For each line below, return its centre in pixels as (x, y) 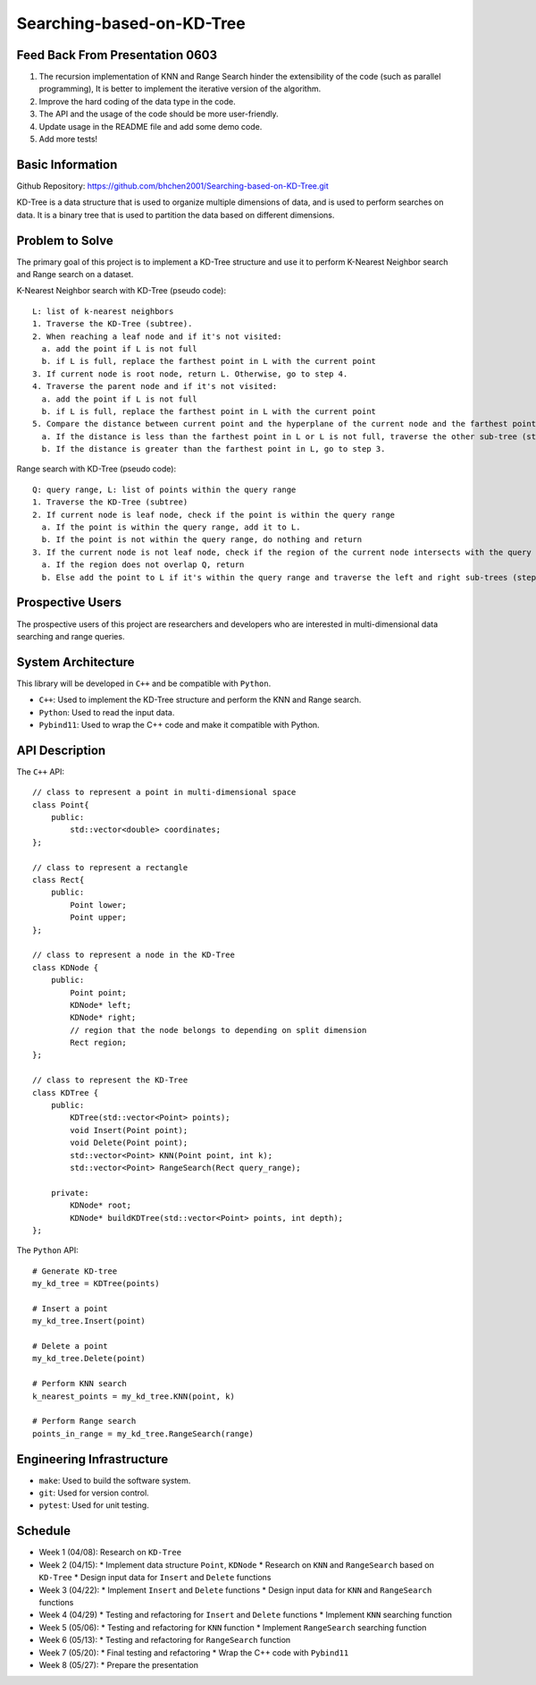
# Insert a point (70, 1308)
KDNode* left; (101, 1005)
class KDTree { (66, 1092)
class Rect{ (59, 880)
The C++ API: (41, 771)
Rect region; (98, 1043)
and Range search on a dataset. (75, 274)
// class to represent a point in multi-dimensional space (164, 792)
